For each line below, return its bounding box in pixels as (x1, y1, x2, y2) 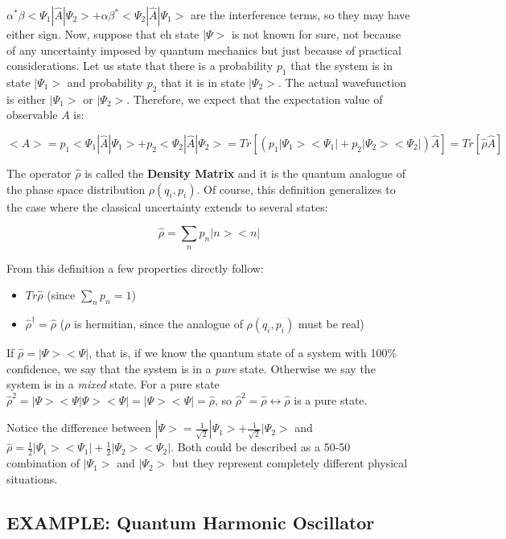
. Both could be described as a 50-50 (171, 438, 351, 455)
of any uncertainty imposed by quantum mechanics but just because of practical (6, 41, 401, 58)
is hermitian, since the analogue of (74, 315, 243, 331)
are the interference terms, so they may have (191, 6, 410, 23)
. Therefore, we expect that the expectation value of (126, 90, 383, 107)
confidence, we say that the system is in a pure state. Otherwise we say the (6, 360, 376, 376)
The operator (6, 164, 72, 181)
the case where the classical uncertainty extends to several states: (6, 198, 328, 215)
